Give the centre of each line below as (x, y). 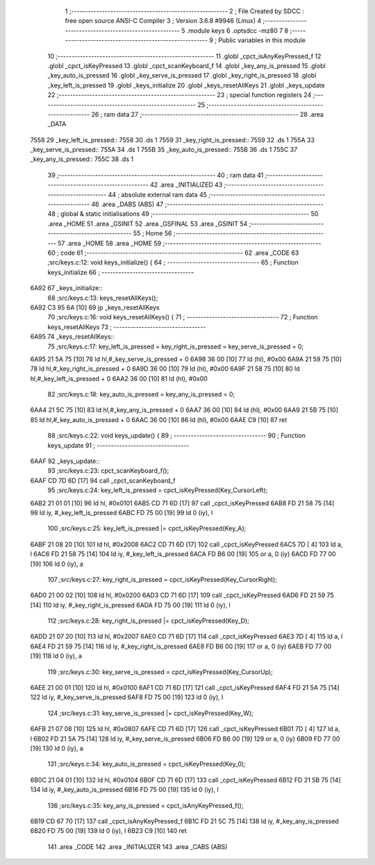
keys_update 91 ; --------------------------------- (118, 445)
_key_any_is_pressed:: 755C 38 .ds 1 (82, 159)
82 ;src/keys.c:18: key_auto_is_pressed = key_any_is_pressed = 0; (141, 394)
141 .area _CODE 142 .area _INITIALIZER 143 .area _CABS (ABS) (137, 846)
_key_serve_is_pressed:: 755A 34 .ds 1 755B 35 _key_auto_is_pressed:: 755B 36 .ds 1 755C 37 (164, 150)
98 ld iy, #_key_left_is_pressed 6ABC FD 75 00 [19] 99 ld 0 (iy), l (122, 512)
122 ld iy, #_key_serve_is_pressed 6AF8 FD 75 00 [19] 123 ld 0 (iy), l (127, 697)
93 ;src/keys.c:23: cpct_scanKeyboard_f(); (108, 471)
